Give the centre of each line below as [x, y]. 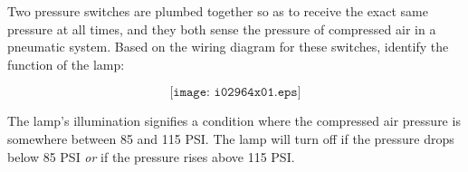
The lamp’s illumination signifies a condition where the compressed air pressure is [234, 121]
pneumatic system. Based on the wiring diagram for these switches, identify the [228, 47]
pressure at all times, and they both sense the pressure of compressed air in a [222, 29]
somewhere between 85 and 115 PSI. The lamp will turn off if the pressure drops [231, 138]
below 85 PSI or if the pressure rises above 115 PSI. [151, 156]
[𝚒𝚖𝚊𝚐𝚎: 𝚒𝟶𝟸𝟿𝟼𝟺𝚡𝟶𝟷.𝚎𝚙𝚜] [235, 93]
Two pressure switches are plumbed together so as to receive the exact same [218, 11]
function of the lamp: [66, 64]
